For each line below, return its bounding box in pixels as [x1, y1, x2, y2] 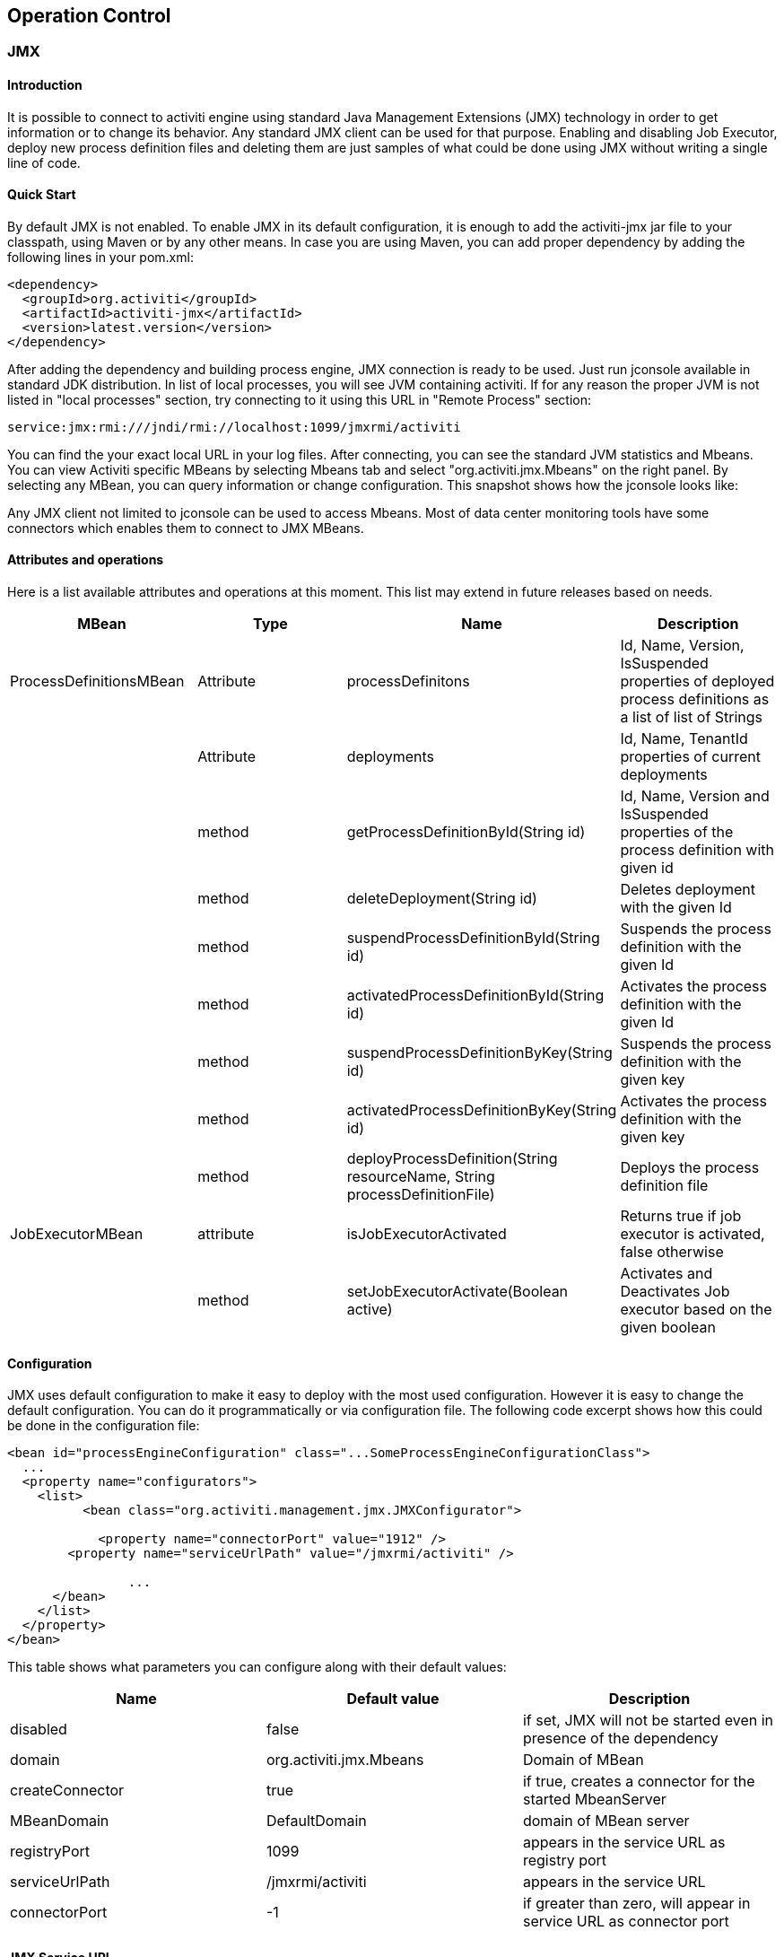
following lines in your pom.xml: [7, 249, 194, 265]
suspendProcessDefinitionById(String [346, 929, 600, 948]
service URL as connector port [522, 1912, 729, 1931]
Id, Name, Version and [620, 787, 770, 806]
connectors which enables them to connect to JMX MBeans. [7, 520, 364, 536]
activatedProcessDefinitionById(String [346, 986, 605, 1005]
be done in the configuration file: [7, 1418, 200, 1434]
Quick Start [7, 187, 76, 203]
